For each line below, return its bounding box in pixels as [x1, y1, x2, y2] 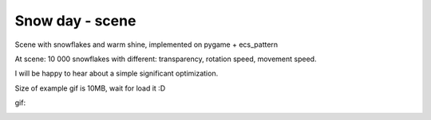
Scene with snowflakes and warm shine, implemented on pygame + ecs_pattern [14, 40, 279, 49]
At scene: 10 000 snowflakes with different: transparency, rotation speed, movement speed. [14, 54, 317, 64]
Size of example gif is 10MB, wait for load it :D [14, 83, 166, 93]
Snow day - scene [14, 12, 136, 29]
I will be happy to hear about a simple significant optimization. [14, 68, 219, 79]
